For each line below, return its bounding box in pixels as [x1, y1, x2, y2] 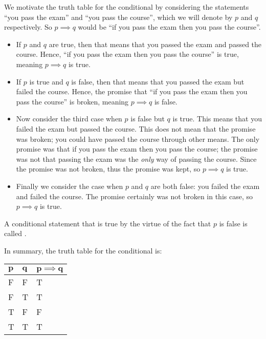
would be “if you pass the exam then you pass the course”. [78, 22, 261, 32]
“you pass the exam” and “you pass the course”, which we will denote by [4, 11, 233, 22]
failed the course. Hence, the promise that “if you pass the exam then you [16, 86, 248, 97]
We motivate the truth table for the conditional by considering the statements [4, 2, 249, 12]
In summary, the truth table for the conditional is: [4, 245, 162, 256]
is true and [29, 76, 63, 87]
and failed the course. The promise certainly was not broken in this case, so [16, 190, 253, 201]
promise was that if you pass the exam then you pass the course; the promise [16, 143, 258, 154]
